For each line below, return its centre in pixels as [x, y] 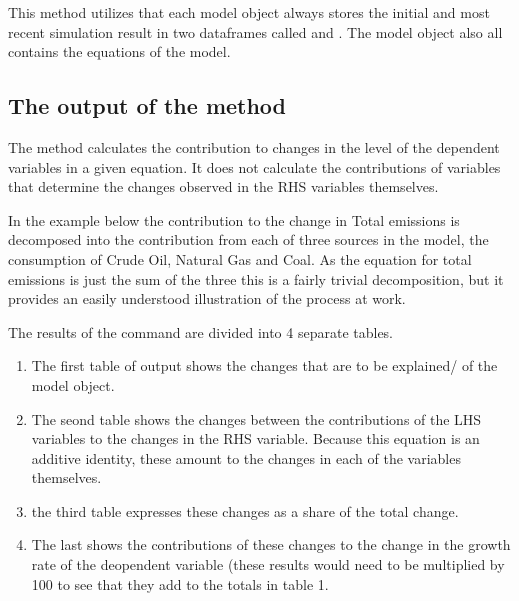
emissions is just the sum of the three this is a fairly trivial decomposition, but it [256, 278]
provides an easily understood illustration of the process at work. [207, 298]
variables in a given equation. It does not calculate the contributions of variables [254, 166]
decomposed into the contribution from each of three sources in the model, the [248, 239]
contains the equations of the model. [119, 51]
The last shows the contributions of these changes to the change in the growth [271, 544]
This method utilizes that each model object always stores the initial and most [249, 12]
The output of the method [147, 105]
